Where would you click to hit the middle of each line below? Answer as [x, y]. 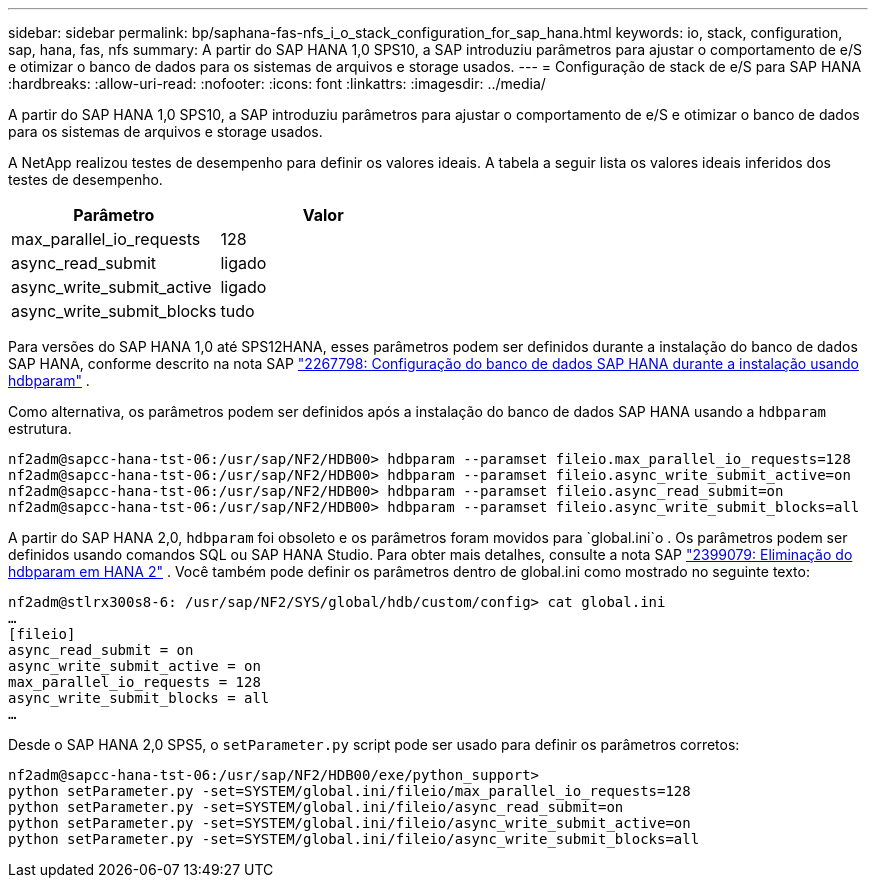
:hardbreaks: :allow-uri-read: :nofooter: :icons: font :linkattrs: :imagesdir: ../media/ [277, 83]
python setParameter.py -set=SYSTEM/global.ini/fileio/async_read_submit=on [316, 807]
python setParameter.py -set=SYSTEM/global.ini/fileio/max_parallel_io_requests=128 [349, 791]
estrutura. [40, 428]
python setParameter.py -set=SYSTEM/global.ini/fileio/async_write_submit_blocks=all [354, 839]
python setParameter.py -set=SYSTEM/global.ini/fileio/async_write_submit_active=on [349, 823]
